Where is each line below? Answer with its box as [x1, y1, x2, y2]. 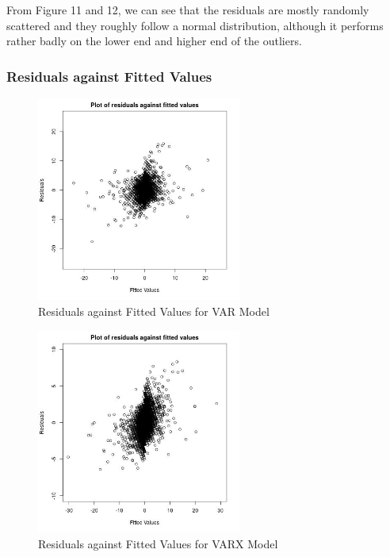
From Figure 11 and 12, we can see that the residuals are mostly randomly [6, 2, 369, 17]
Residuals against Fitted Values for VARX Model [38, 535, 278, 551]
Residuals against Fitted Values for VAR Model [38, 302, 270, 319]
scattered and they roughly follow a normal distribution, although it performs [6, 17, 384, 33]
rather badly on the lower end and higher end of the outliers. [6, 33, 302, 49]
